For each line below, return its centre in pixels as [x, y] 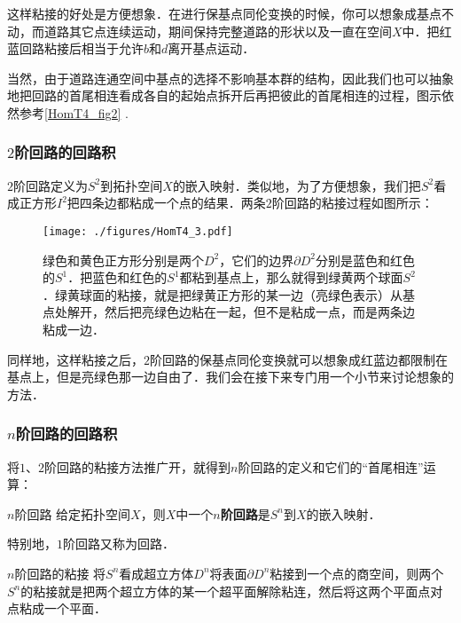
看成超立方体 [156, 573]
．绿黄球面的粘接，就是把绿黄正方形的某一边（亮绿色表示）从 [223, 294]
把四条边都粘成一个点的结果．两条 [166, 203]
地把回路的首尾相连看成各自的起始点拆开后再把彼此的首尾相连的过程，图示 [224, 95]
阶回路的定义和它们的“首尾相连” [331, 466]
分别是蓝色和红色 [365, 260]
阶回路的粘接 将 [60, 573]
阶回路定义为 [51, 185]
